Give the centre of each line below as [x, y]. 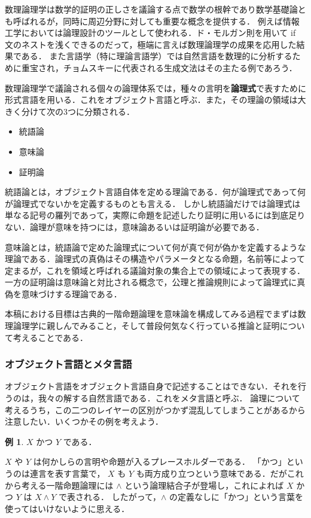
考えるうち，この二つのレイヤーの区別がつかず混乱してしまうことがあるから [155, 409]
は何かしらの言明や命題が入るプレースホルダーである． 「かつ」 [160, 461]
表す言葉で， [80, 473]
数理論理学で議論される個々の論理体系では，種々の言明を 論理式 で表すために [155, 88]
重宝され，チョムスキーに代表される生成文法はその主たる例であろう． [159, 67]
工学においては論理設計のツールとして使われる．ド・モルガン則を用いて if [150, 33]
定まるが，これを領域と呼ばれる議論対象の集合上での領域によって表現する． [155, 270]
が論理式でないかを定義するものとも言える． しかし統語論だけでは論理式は [153, 203]
